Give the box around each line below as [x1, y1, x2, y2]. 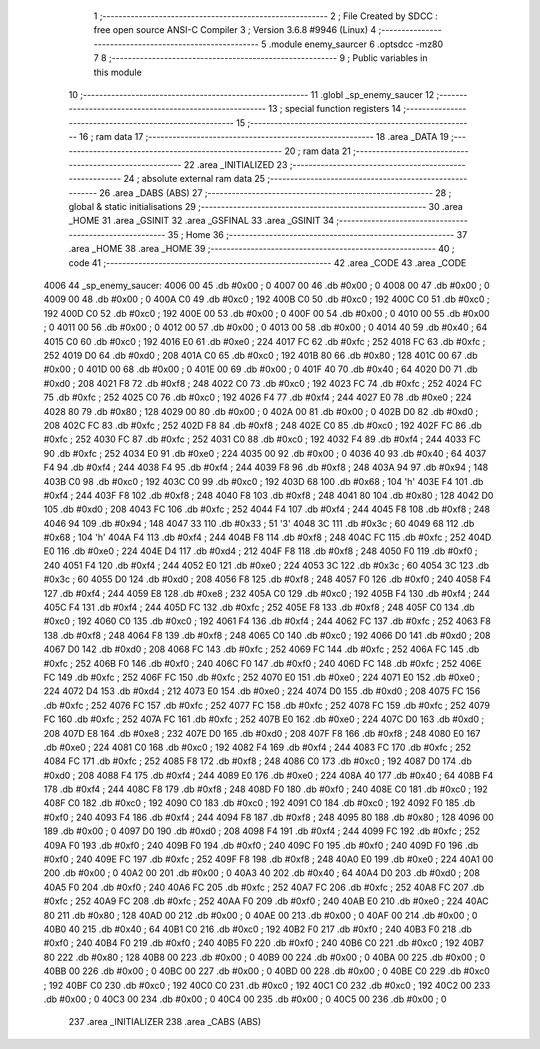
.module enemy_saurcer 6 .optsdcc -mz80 [268, 38, 444, 50]
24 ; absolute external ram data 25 [123, 173, 265, 185]
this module [93, 66, 142, 78]
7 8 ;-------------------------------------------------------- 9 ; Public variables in [93, 52, 428, 64]
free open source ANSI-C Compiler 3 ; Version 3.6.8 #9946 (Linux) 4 [93, 24, 377, 36]
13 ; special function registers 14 [268, 103, 402, 115]
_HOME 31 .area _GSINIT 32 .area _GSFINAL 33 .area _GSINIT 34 [68, 215, 335, 227]
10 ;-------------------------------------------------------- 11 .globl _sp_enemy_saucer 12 [68, 88, 435, 100]
